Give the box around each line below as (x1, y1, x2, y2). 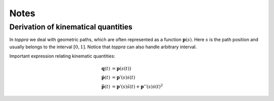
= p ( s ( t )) (112, 66, 131, 72)
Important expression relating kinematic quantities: (9, 53, 116, 59)
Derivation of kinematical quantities (9, 22, 133, 31)
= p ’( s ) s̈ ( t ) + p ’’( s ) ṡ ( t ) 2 (112, 83, 163, 90)
